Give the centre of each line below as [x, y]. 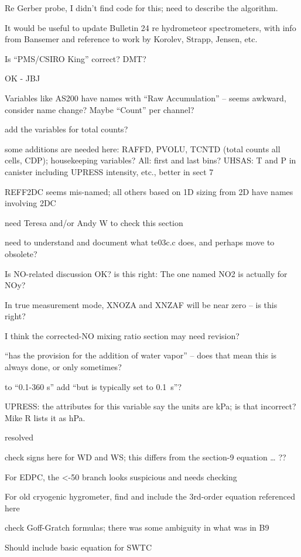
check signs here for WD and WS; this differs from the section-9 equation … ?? [146, 457]
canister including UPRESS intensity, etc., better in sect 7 [109, 171]
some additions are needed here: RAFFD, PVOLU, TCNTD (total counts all [143, 148]
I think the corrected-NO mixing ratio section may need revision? [122, 335]
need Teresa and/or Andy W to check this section [94, 222]
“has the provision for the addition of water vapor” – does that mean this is [141, 355]
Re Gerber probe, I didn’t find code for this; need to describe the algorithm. [141, 8]
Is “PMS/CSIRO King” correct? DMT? [76, 58]
